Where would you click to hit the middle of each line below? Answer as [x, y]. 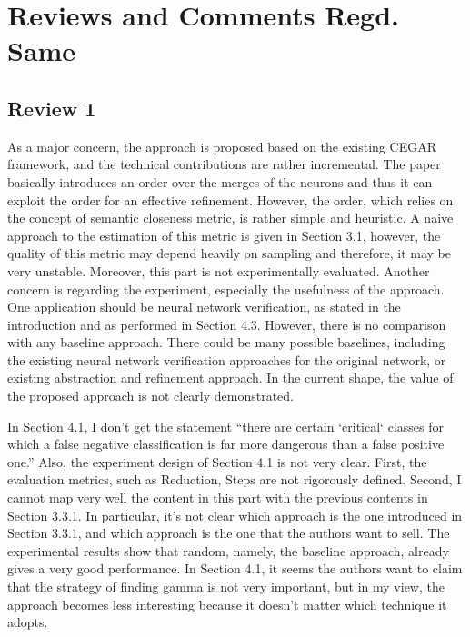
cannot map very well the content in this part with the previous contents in [218, 498]
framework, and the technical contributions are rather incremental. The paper [224, 164]
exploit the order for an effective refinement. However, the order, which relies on [230, 199]
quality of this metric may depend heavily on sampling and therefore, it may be [229, 253]
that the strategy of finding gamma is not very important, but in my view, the [226, 587]
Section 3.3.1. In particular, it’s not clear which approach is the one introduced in [235, 515]
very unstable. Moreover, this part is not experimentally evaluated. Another [219, 270]
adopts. [28, 622]
